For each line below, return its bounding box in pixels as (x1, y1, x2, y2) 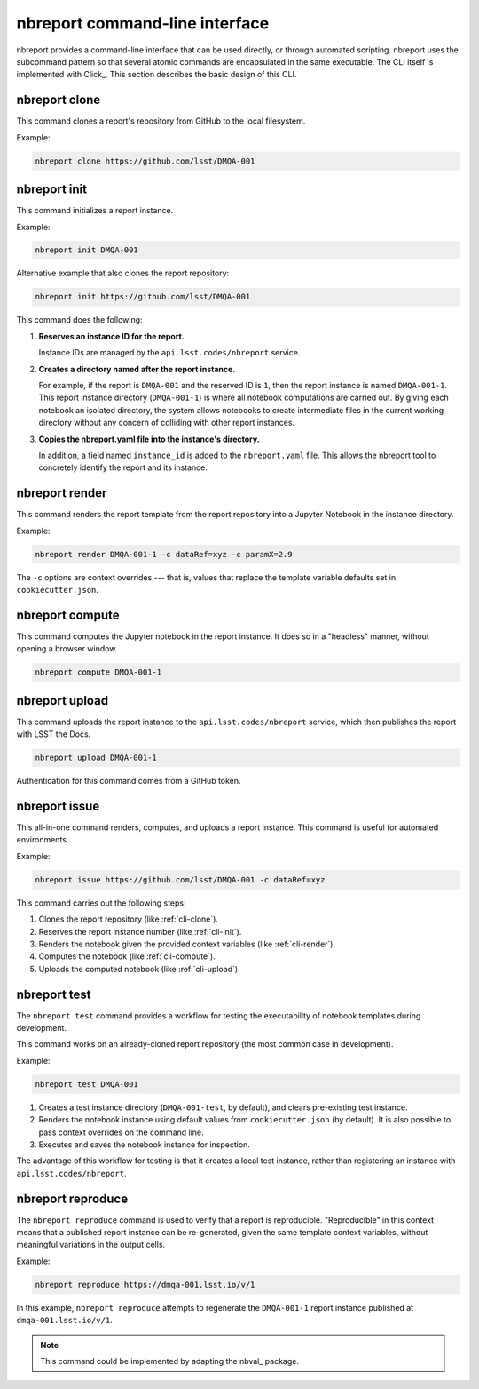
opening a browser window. (16, 643, 118, 654)
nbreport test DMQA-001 (35, 1079, 139, 1089)
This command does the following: (16, 315, 143, 325)
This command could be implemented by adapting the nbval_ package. (40, 1355, 299, 1366)
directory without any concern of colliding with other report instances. (38, 418, 295, 428)
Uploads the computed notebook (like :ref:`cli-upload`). (38, 963, 240, 974)
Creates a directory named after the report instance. (38, 363, 236, 374)
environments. (16, 834, 69, 845)
